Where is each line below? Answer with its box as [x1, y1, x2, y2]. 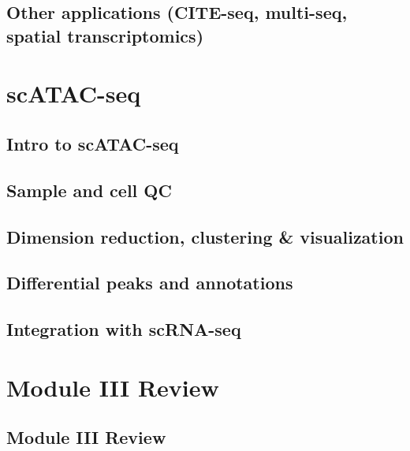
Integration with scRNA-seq [6, 317, 241, 341]
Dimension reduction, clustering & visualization [6, 224, 404, 248]
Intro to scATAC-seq [6, 131, 179, 155]
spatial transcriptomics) [6, 23, 204, 47]
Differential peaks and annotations [6, 270, 293, 295]
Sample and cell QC [6, 177, 172, 202]
